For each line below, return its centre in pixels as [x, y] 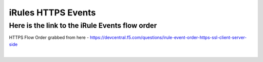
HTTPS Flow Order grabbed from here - [49, 37]
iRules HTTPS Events [52, 12]
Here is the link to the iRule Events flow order [83, 25]
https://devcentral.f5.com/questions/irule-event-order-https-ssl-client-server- [168, 37]
